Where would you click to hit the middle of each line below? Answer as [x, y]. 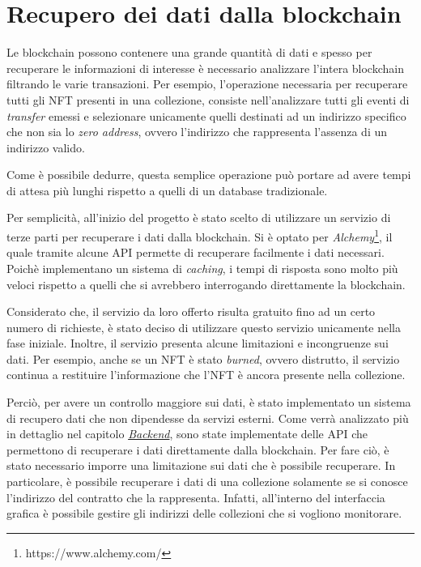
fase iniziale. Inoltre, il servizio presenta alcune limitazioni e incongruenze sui [198, 343]
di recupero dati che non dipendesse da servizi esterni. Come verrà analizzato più [208, 418]
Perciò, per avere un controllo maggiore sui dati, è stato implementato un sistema [209, 402]
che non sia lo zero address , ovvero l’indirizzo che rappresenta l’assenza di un [197, 132]
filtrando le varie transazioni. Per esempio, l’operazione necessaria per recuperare [207, 84]
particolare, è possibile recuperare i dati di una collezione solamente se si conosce [207, 482]
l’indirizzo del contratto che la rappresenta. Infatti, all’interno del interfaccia [196, 497]
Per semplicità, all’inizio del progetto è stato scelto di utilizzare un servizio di [199, 217]
